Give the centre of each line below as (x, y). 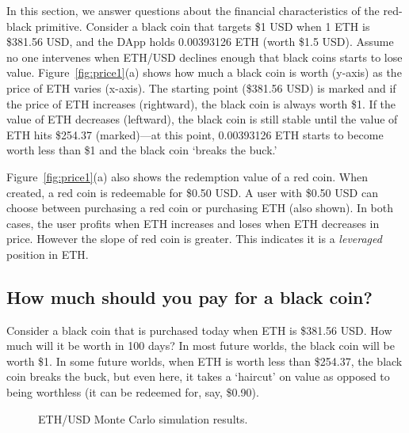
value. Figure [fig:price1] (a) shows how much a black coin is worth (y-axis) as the (204, 72)
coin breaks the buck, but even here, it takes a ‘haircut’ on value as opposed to (198, 376)
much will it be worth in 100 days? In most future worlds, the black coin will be (201, 346)
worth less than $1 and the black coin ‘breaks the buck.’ (142, 150)
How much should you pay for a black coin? (189, 296)
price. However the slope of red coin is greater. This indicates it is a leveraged (194, 239)
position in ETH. (48, 254)
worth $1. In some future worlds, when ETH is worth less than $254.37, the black (204, 361)
